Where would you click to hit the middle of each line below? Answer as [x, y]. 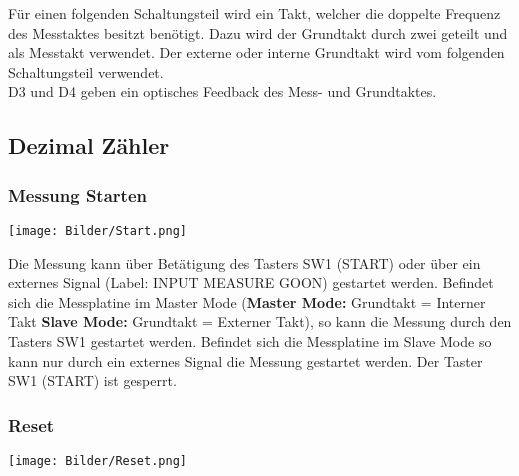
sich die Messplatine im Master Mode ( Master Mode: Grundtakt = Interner [247, 301]
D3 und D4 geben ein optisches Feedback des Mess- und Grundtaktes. [222, 91]
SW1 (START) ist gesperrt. [92, 380]
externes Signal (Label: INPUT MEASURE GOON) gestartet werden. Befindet [251, 282]
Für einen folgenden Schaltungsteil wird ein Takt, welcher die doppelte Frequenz [254, 13]
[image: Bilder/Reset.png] [97, 461]
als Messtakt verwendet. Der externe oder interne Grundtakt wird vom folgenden [256, 52]
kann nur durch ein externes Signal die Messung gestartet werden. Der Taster [245, 360]
